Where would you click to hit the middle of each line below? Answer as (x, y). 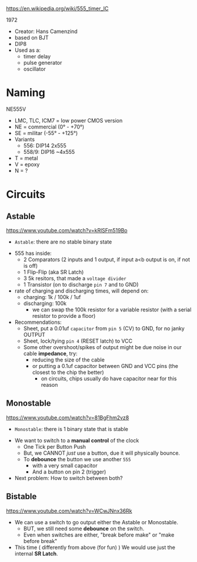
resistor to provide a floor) (64, 315)
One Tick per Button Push (55, 446)
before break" (40, 541)
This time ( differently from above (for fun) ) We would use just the (95, 547)
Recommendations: (38, 322)
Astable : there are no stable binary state (63, 242)
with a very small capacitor (65, 465)
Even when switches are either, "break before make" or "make (99, 535)
